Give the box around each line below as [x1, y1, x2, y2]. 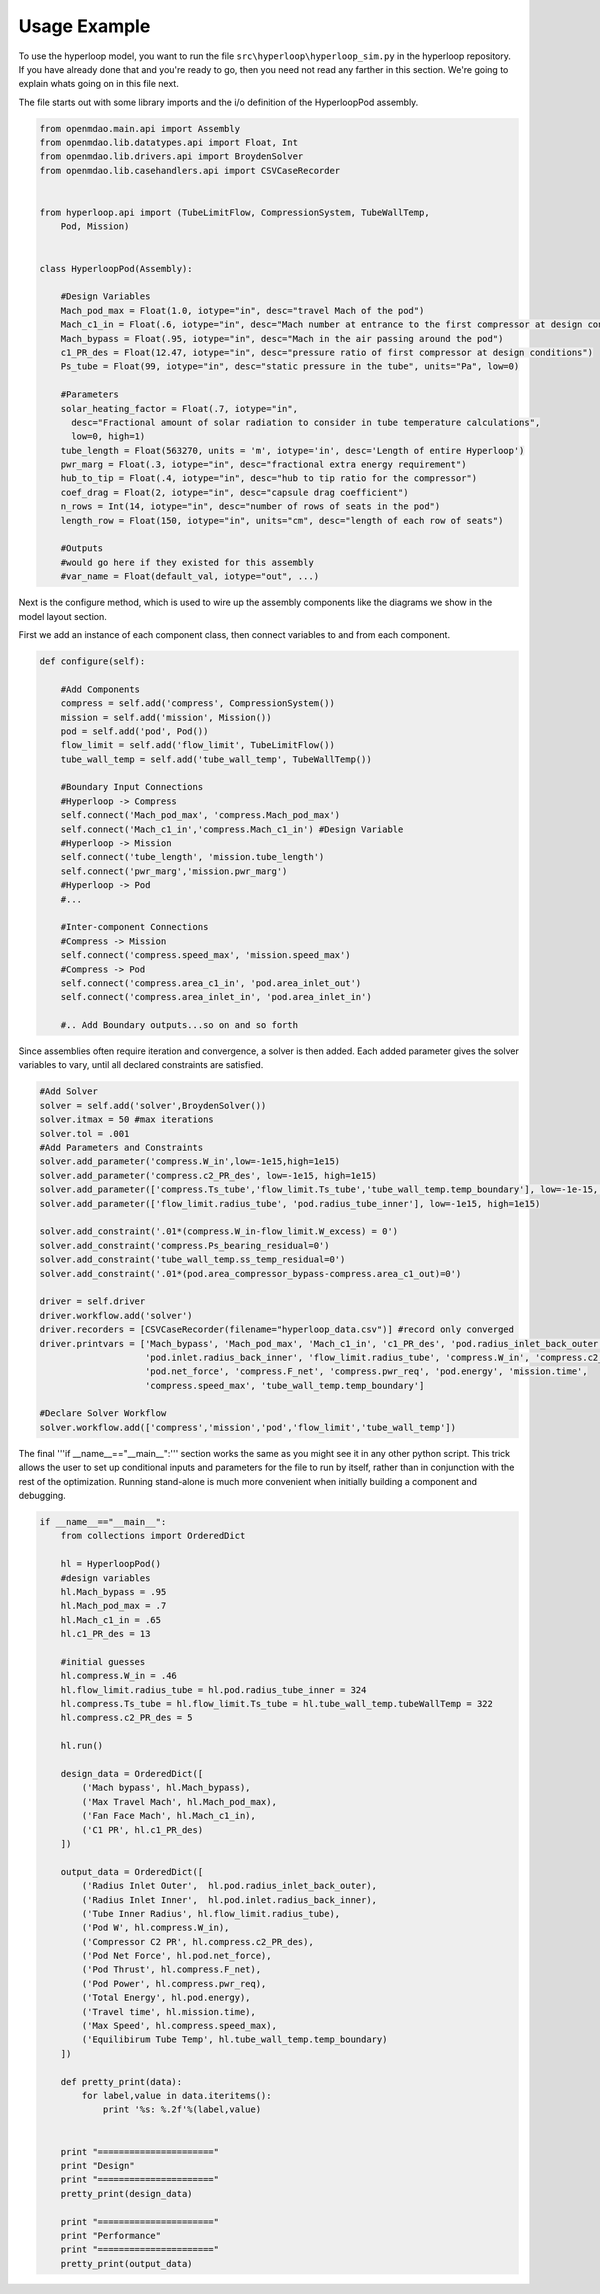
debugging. [18, 1490, 67, 1501]
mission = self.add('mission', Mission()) [60, 711, 272, 723]
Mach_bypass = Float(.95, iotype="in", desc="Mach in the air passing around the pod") [60, 333, 504, 344]
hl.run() [60, 1740, 104, 1752]
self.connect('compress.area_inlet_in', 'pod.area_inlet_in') [60, 991, 372, 1003]
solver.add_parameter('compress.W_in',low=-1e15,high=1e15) [39, 1156, 341, 1167]
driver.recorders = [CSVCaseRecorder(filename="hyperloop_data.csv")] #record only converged [39, 1324, 515, 1335]
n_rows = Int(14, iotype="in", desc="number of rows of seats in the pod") [60, 501, 441, 512]
